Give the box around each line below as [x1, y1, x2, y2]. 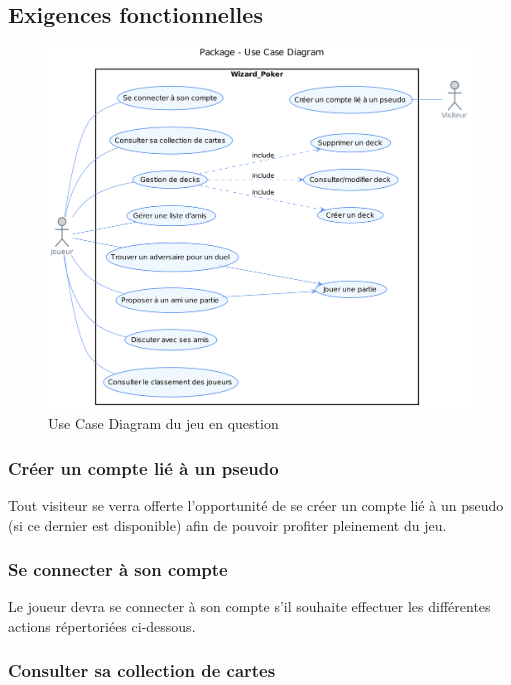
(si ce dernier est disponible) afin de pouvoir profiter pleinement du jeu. [8, 514, 447, 535]
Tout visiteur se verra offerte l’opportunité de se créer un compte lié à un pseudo [8, 494, 504, 515]
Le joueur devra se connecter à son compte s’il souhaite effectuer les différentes [8, 596, 491, 617]
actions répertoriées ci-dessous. [8, 615, 196, 636]
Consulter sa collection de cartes [8, 658, 276, 683]
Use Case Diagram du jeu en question [48, 413, 279, 434]
